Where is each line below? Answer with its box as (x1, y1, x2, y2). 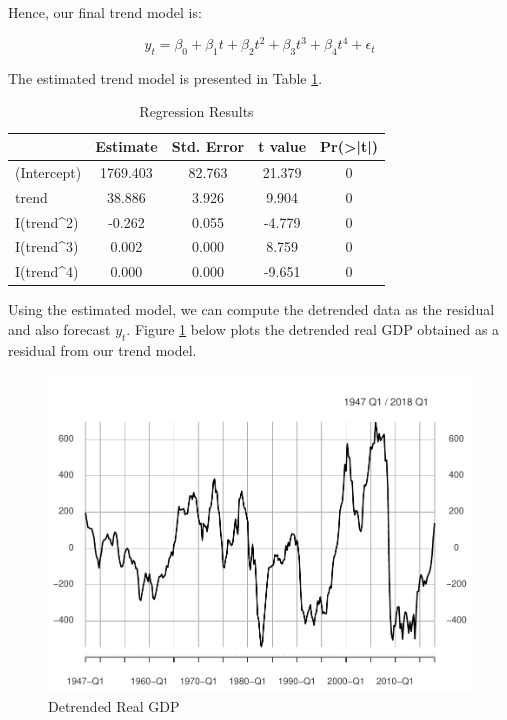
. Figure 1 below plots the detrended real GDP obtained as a (126, 318, 500, 339)
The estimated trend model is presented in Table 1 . (8, 67, 323, 88)
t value (258, 136, 307, 157)
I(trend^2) (15, 211, 79, 232)
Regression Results (139, 101, 254, 122)
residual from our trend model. (8, 339, 197, 360)
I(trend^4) (15, 261, 79, 282)
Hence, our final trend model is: (8, 2, 202, 22)
